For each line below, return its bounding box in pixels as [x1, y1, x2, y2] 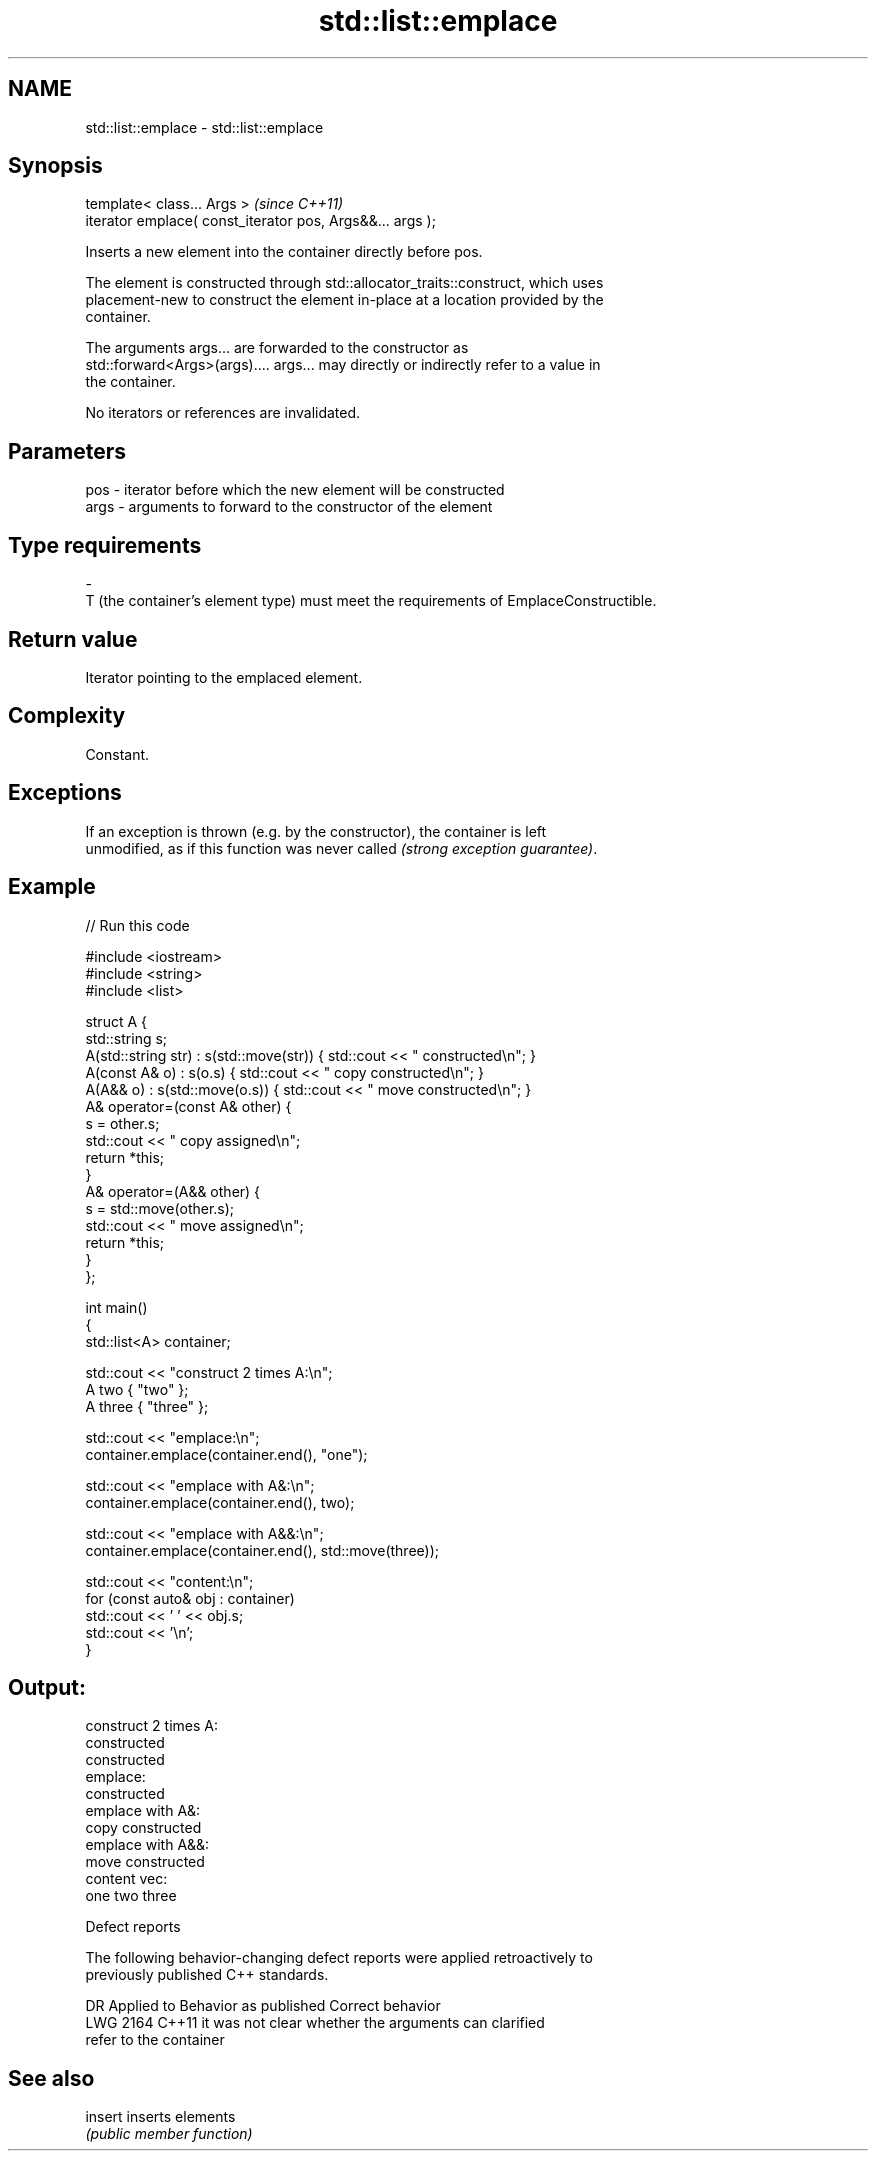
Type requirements [8, 532, 202, 558]
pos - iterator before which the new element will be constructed [85, 481, 505, 499]
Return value [8, 626, 138, 652]
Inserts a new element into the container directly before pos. [85, 243, 483, 261]
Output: [8, 1674, 86, 1700]
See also [8, 2065, 95, 2091]
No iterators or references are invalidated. [85, 404, 361, 422]
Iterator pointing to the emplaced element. [85, 668, 363, 686]
